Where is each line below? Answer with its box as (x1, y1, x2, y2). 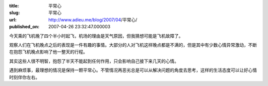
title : (9, 3, 19, 8)
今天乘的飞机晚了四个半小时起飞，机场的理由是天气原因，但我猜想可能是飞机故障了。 (9, 33, 183, 39)
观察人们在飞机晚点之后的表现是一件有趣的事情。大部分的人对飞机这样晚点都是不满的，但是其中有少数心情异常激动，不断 (9, 42, 257, 48)
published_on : (9, 24, 40, 30)
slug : (9, 10, 20, 16)
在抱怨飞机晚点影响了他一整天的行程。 (9, 49, 88, 55)
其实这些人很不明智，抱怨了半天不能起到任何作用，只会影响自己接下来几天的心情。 (9, 58, 179, 64)
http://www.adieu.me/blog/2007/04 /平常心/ (48, 16, 137, 22)
